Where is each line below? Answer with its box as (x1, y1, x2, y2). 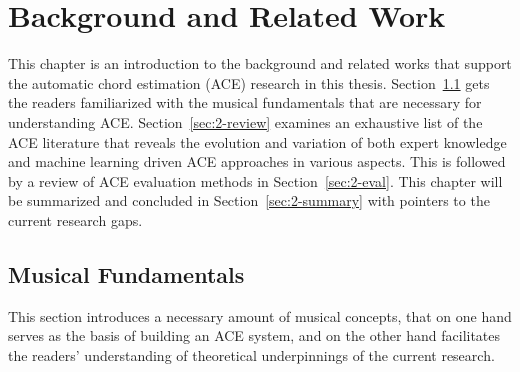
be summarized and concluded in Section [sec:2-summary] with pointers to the (8, 190, 490, 211)
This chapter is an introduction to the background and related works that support (8, 53, 512, 74)
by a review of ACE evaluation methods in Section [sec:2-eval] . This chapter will (8, 170, 503, 191)
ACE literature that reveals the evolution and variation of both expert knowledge (8, 131, 507, 152)
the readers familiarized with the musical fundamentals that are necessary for (8, 92, 482, 113)
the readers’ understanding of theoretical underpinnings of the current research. (8, 344, 495, 365)
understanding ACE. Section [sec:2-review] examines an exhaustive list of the (8, 111, 483, 132)
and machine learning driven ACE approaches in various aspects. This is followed (8, 151, 506, 172)
